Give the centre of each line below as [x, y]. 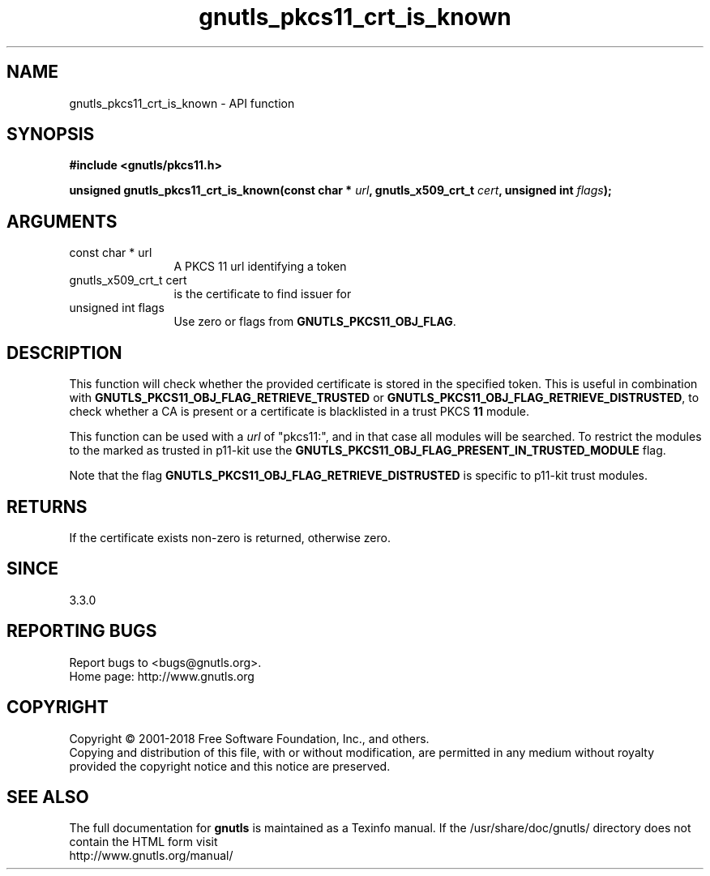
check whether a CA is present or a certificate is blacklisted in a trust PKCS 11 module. [299, 412]
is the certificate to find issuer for [263, 294]
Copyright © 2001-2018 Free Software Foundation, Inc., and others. [249, 738]
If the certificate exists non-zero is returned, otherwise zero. [230, 537]
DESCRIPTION [64, 353]
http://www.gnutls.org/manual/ [151, 856]
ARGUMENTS [62, 221]
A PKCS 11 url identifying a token [260, 267]
